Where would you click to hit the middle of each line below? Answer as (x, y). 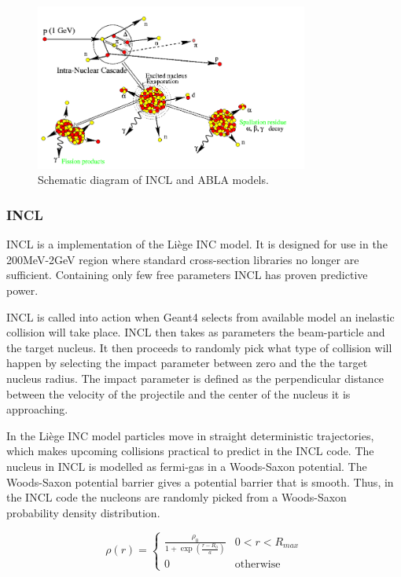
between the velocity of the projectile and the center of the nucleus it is (178, 393)
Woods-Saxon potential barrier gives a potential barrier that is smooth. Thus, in (200, 481)
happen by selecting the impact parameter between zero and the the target (187, 363)
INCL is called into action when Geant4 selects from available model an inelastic (200, 316)
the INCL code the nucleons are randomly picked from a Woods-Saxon (177, 497)
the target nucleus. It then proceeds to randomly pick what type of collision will (199, 347)
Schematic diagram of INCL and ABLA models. (153, 180)
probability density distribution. (83, 512)
